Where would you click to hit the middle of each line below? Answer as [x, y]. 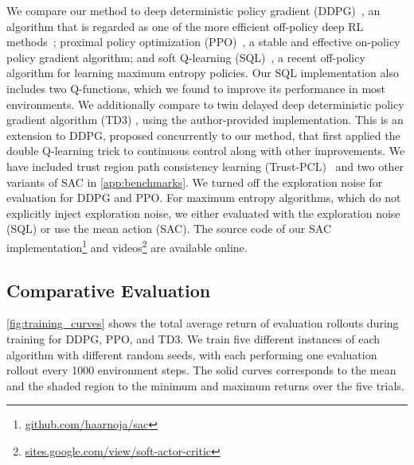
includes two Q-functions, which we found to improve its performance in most [196, 88]
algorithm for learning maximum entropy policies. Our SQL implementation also [203, 73]
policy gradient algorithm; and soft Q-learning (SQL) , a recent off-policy [186, 57]
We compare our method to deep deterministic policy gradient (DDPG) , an [193, 10]
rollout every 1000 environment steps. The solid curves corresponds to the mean [201, 370]
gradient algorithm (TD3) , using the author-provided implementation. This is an [205, 120]
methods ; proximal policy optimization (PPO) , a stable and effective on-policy [203, 42]
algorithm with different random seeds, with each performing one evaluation [192, 354]
